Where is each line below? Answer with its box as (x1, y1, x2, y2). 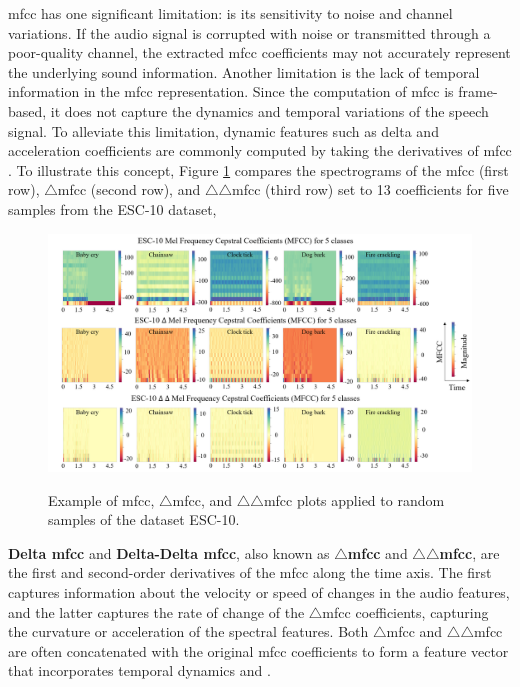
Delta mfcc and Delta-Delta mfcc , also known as (8, 542, 330, 563)
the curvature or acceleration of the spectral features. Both (8, 621, 369, 642)
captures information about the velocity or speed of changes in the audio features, (8, 582, 510, 602)
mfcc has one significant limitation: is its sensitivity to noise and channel (8, 3, 453, 23)
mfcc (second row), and (57, 179, 201, 200)
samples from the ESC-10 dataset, (8, 198, 217, 219)
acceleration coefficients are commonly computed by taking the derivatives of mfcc (8, 140, 512, 161)
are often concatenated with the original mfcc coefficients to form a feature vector (8, 640, 509, 661)
